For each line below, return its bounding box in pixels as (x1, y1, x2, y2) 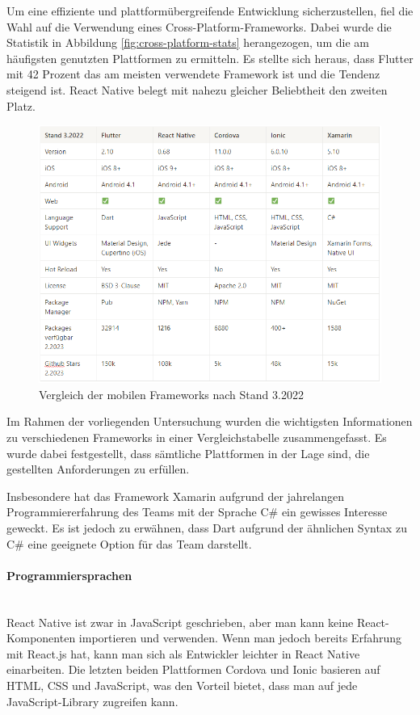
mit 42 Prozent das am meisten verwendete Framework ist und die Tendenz (6, 65, 380, 82)
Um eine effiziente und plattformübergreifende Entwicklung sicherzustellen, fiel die (6, 2, 414, 19)
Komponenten (6, 629, 76, 646)
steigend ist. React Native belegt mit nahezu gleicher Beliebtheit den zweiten (6, 81, 388, 98)
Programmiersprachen (6, 566, 132, 583)
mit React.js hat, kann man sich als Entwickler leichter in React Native (6, 645, 360, 662)
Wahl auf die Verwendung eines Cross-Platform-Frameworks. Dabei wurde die (6, 18, 392, 35)
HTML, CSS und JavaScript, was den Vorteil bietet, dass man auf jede (6, 676, 358, 693)
